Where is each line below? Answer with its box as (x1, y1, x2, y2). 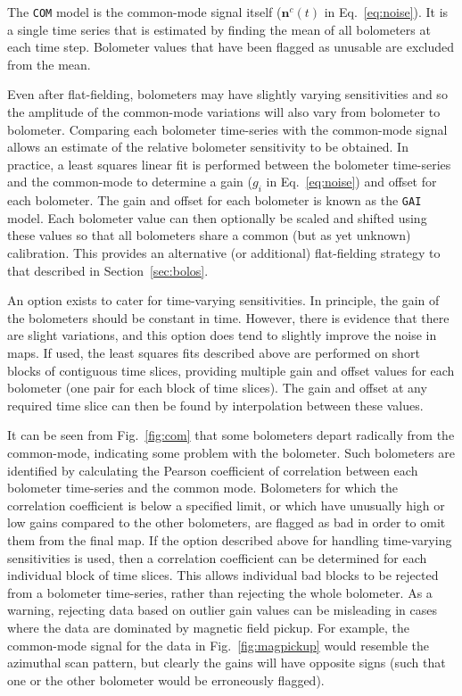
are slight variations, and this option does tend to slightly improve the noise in (7, 326, 437, 344)
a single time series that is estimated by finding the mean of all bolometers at (7, 20, 431, 38)
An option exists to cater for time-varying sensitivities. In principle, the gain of (7, 291, 440, 310)
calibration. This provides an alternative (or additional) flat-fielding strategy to (7, 244, 441, 262)
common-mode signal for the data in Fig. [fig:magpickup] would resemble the (7, 635, 429, 654)
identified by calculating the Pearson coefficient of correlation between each (7, 460, 418, 479)
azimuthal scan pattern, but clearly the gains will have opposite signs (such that (7, 653, 446, 672)
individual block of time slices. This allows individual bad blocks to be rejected (7, 566, 439, 584)
